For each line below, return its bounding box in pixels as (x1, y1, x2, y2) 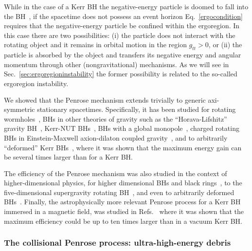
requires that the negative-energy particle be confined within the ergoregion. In (4, 20, 240, 31)
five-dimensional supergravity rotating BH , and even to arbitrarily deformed (4, 187, 234, 197)
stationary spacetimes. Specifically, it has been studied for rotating (37, 104, 236, 114)
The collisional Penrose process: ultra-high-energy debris (4, 236, 231, 249)
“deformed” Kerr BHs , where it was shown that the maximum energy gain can (4, 142, 242, 152)
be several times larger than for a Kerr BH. (4, 152, 133, 162)
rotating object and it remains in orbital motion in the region (4, 39, 187, 50)
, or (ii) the (208, 39, 242, 50)
